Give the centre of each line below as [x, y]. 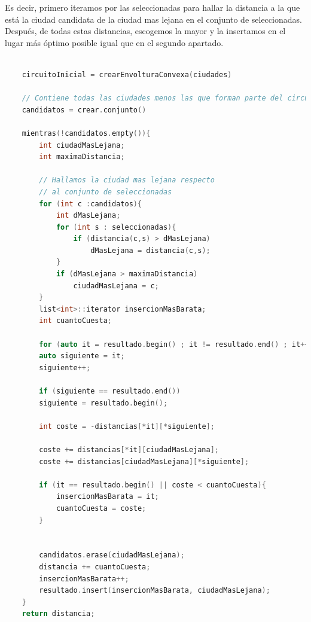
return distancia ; [58, 614]
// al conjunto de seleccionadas [106, 192]
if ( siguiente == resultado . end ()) [110, 391]
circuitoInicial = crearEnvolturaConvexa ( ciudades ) [127, 74]
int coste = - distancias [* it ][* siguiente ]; [127, 426]
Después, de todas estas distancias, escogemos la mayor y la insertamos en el [145, 31]
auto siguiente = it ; [82, 356]
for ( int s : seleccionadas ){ [116, 227]
